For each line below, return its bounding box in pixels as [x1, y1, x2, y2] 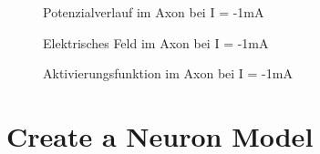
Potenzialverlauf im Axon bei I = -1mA [43, 3, 264, 21]
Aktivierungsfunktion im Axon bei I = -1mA [43, 64, 293, 83]
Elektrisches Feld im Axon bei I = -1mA [43, 33, 269, 52]
